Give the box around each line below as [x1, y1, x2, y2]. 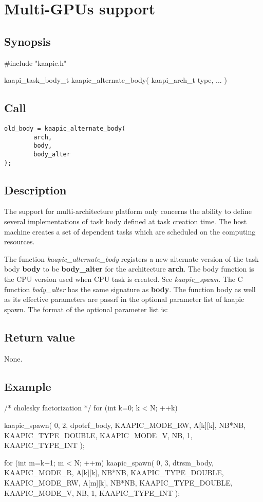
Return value [4, 329, 75, 345]
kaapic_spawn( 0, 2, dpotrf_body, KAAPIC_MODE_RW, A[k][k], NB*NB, [4, 419, 246, 430]
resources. [4, 236, 35, 247]
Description [4, 182, 67, 198]
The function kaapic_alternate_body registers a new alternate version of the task [4, 253, 259, 264]
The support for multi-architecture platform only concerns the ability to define [4, 206, 252, 217]
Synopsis [4, 33, 51, 49]
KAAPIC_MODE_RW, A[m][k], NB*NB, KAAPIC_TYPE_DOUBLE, [4, 477, 233, 488]
